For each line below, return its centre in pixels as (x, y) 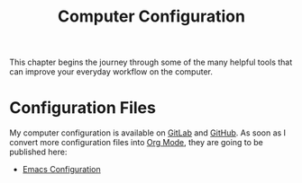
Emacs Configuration (61, 170)
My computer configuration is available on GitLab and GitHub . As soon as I (148, 133)
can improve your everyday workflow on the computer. (111, 72)
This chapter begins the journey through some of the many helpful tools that (151, 62)
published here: (38, 152)
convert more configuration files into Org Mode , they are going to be (136, 143)
